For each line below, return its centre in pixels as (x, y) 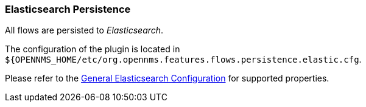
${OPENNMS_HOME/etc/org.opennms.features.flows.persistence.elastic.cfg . (183, 60)
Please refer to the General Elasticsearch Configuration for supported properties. (167, 78)
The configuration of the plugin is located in (93, 49)
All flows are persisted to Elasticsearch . (84, 30)
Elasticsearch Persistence (68, 9)
